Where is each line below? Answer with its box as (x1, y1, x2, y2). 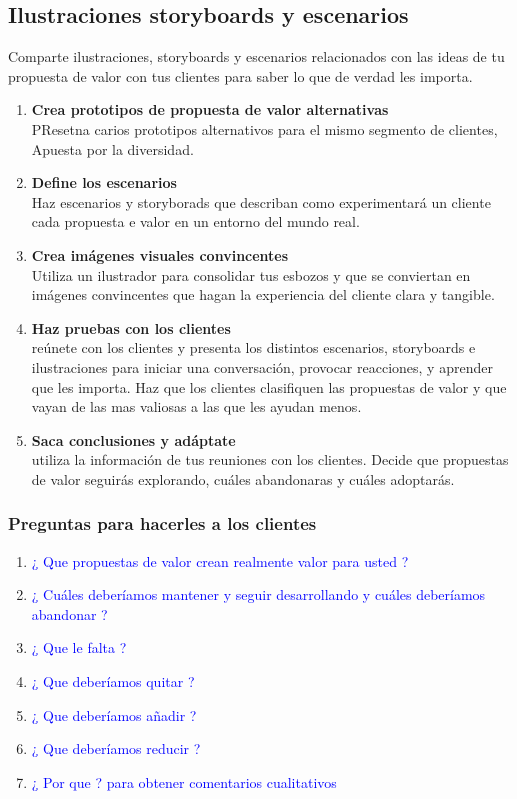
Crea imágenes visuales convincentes (31, 244, 289, 265)
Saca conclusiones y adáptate (31, 429, 236, 450)
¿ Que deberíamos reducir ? (31, 738, 201, 759)
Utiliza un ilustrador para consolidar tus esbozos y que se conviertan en (31, 264, 471, 285)
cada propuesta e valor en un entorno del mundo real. (31, 211, 360, 232)
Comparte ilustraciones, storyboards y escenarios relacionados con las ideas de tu (8, 46, 505, 67)
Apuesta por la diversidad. (31, 138, 194, 159)
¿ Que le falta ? (31, 637, 127, 658)
